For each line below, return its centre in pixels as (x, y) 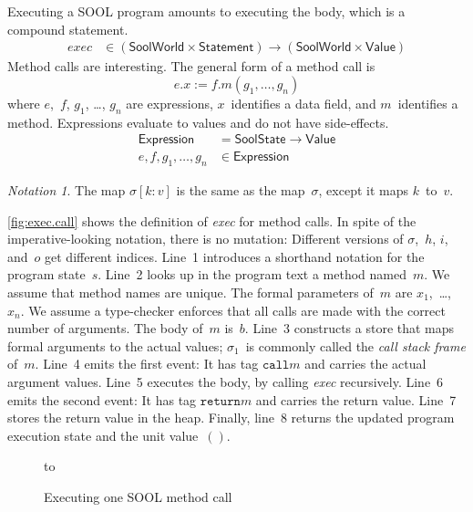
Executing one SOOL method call (138, 496)
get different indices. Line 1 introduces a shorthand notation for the (235, 256)
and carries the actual (365, 364)
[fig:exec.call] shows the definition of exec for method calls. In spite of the (212, 220)
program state (46, 274)
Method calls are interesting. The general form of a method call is (191, 66)
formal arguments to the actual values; (115, 345)
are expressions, (170, 103)
